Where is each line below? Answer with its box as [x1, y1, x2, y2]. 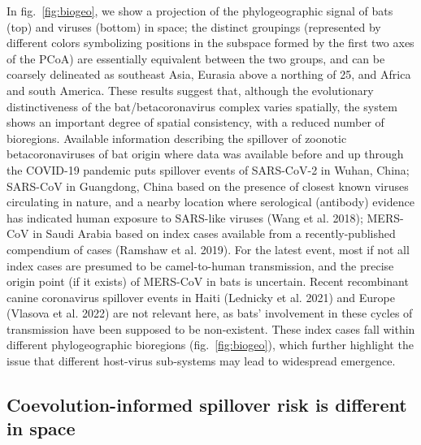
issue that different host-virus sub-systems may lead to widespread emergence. [7, 352, 396, 369]
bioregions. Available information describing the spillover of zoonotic [7, 129, 347, 146]
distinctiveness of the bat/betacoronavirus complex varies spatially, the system [7, 97, 397, 114]
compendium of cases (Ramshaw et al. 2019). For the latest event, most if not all [7, 240, 410, 257]
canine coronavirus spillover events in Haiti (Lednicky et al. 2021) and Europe [7, 288, 395, 305]
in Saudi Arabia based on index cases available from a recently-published [33, 225, 396, 242]
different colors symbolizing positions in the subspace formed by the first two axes [7, 34, 414, 51]
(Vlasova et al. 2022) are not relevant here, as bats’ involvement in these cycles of [7, 305, 413, 322]
